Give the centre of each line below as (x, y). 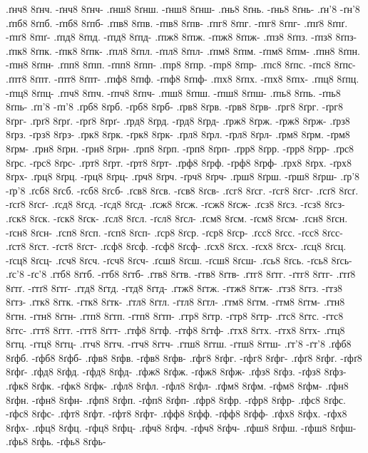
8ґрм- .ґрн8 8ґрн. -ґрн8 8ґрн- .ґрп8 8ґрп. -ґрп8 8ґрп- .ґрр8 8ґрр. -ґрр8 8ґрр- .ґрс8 (180, 148)
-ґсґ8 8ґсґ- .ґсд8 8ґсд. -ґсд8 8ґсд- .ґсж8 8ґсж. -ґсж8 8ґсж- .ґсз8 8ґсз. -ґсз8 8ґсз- (175, 204)
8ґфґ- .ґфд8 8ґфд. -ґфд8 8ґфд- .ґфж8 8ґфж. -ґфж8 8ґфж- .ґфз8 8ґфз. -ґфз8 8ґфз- (176, 371)
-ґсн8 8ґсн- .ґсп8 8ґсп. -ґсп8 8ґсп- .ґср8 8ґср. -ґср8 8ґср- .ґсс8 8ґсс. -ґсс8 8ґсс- (174, 232)
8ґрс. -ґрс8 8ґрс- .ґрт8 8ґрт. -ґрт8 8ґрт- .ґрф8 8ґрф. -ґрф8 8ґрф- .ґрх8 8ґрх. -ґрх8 (179, 162)
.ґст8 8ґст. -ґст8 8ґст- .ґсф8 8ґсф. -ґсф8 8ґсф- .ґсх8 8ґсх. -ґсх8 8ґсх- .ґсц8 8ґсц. (176, 246)
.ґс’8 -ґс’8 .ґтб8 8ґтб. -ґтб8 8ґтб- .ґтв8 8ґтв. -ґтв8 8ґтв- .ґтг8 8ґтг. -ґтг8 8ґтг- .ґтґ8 (181, 274)
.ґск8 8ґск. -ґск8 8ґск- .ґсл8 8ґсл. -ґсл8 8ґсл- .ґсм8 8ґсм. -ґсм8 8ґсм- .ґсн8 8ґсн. (177, 218)
